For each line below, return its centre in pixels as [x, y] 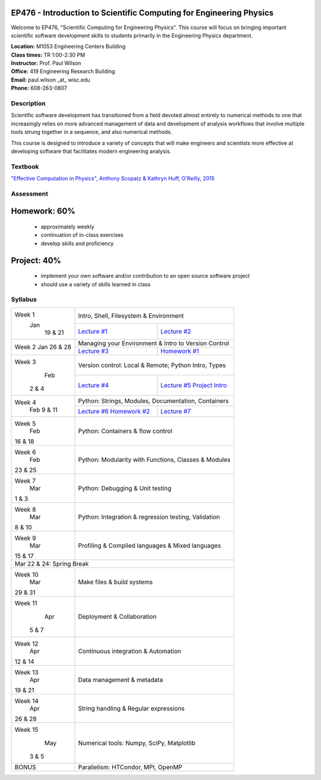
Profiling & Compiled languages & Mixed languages [150, 546]
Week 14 [26, 701]
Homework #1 [180, 351]
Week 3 [25, 362]
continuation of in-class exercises [82, 235]
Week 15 [26, 729]
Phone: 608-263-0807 [39, 88]
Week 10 [26, 574]
